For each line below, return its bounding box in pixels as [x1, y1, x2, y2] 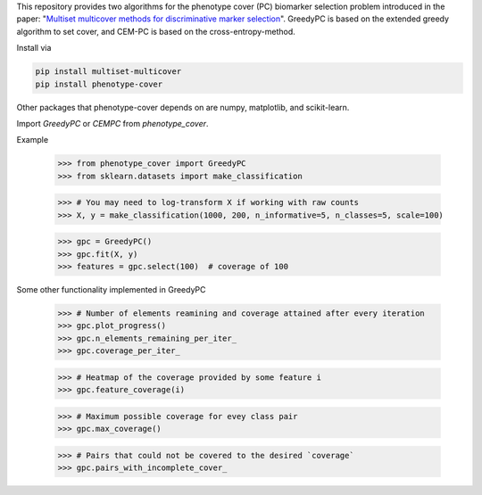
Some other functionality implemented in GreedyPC [16, 285, 206, 294]
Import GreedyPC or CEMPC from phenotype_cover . [16, 118, 209, 128]
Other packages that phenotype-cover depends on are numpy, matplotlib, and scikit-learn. [16, 102, 350, 112]
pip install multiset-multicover [35, 67, 182, 77]
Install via [16, 43, 52, 54]
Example [16, 135, 49, 145]
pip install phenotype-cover [35, 78, 163, 89]
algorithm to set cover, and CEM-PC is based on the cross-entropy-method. [16, 26, 295, 37]
